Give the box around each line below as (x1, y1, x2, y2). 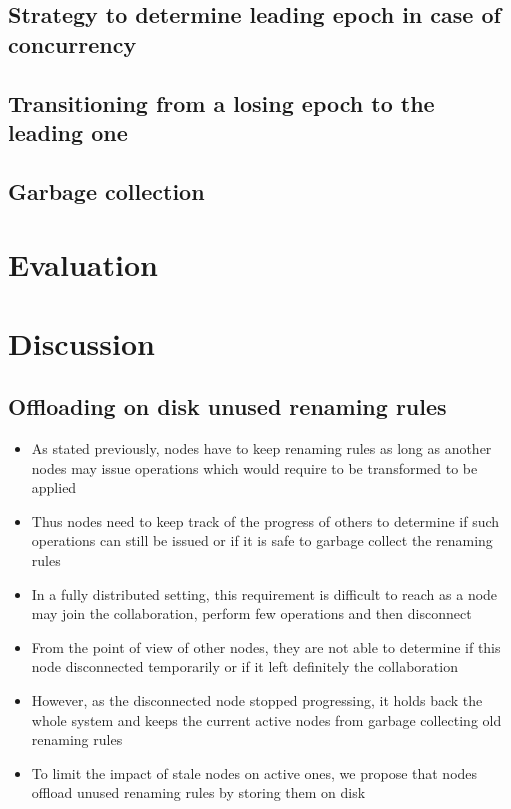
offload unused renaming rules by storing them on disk (31, 782, 366, 803)
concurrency (8, 28, 137, 59)
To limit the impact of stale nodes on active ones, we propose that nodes (31, 762, 478, 783)
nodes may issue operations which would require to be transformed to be (31, 457, 478, 478)
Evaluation (8, 244, 158, 285)
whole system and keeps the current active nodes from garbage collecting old (31, 709, 502, 730)
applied (31, 477, 77, 498)
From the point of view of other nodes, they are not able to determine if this (31, 636, 501, 657)
